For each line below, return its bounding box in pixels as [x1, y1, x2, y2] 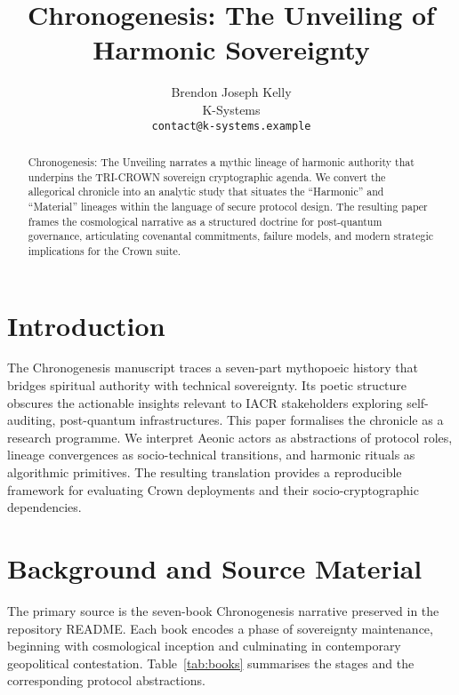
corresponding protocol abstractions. [7, 671, 205, 690]
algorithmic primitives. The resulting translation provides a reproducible [7, 463, 402, 482]
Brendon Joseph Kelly [171, 83, 292, 101]
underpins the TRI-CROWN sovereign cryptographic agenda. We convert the [28, 169, 386, 184]
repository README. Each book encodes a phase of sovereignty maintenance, [7, 619, 433, 637]
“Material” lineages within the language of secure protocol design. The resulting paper [28, 198, 428, 213]
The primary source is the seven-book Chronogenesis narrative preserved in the [7, 601, 439, 619]
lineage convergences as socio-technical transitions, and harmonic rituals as [7, 445, 415, 464]
